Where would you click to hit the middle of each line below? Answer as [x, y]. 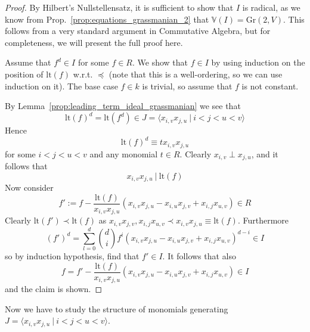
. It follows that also [199, 255]
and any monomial [124, 153]
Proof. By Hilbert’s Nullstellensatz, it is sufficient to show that [119, 7]
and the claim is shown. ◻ [54, 289]
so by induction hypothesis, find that [72, 255]
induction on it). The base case [61, 86]
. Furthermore [263, 220]
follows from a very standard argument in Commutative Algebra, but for [138, 31]
